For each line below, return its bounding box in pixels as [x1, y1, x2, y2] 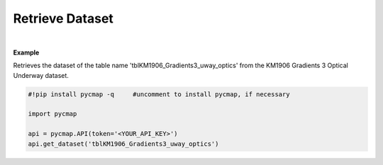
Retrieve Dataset [13, 11, 113, 26]
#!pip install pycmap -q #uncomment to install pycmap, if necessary [28, 90, 290, 98]
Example [13, 48, 40, 57]
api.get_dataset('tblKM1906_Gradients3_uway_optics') [28, 140, 219, 148]
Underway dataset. [13, 71, 69, 79]
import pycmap [28, 110, 77, 118]
